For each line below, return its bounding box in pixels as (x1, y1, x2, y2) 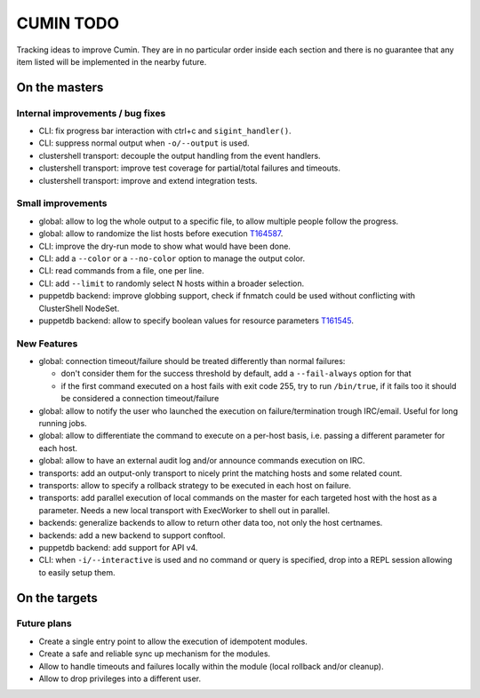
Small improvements (16, 197, 108, 210)
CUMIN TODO (16, 13, 120, 33)
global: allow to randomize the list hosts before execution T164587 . (38, 228, 284, 239)
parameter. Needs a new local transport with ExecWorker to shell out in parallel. (38, 504, 331, 515)
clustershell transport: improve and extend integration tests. (38, 175, 258, 186)
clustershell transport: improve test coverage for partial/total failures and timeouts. (38, 163, 341, 173)
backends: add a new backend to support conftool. (38, 529, 226, 541)
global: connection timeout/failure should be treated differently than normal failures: (38, 356, 346, 367)
